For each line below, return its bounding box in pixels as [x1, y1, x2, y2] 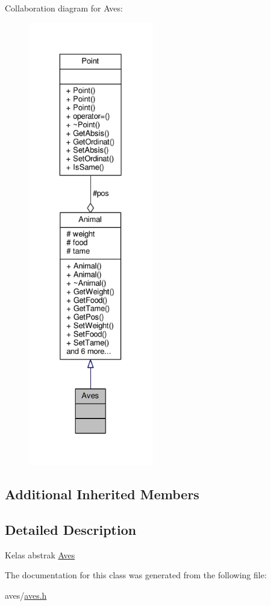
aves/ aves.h [5, 589, 47, 601]
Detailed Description [5, 520, 137, 538]
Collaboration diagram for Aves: [5, 2, 123, 14]
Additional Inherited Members [5, 484, 199, 503]
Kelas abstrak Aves [5, 548, 75, 561]
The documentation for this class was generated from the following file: [5, 569, 267, 581]
